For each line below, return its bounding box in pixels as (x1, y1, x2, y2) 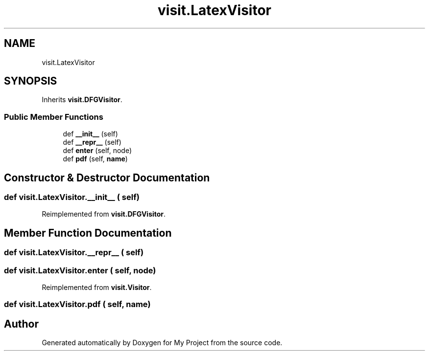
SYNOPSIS (4, 75, 57, 88)
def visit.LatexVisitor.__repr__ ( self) (4, 247, 144, 258)
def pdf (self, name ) (63, 155, 128, 163)
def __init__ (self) (63, 130, 118, 138)
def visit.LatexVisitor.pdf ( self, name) (4, 299, 151, 310)
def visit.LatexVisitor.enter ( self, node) (4, 265, 156, 275)
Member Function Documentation (4, 226, 172, 239)
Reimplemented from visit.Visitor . (42, 283, 152, 291)
